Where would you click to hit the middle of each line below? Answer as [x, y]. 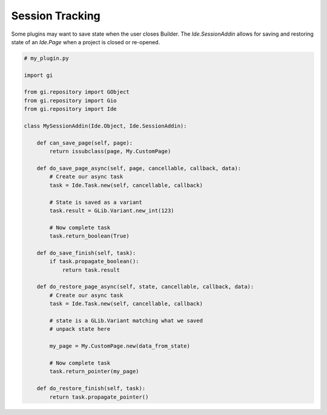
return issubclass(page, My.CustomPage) [110, 152]
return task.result [91, 270]
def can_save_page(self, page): [85, 143]
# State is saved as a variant [96, 202]
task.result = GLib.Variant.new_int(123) [112, 211]
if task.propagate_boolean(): [94, 261]
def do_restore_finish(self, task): [91, 388]
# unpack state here [80, 329]
